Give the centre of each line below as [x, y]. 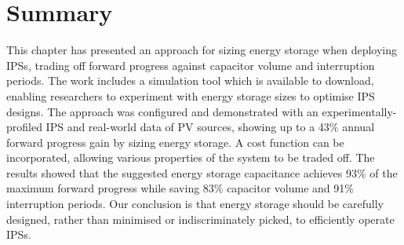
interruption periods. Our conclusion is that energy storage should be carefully [195, 204]
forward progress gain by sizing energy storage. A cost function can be [175, 142]
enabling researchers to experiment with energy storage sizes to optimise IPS [191, 95]
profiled [24, 127]
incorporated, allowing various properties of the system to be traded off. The [191, 157]
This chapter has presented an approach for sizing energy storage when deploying [202, 50]
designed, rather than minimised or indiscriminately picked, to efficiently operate [200, 219]
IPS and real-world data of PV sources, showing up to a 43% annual [210, 127]
